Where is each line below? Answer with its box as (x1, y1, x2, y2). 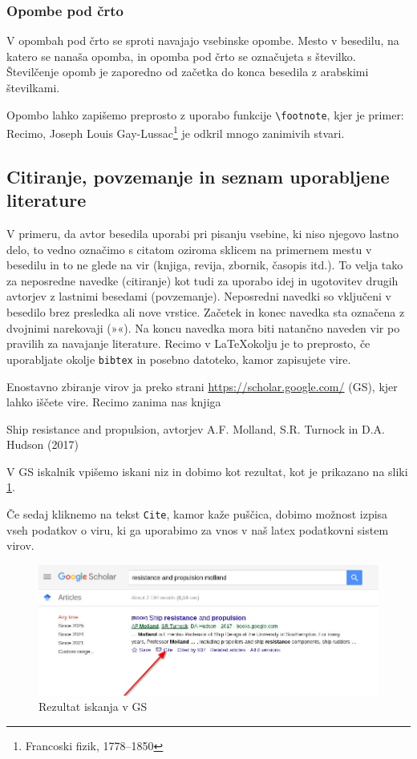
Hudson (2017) (6, 436, 79, 453)
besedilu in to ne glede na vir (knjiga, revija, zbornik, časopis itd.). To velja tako (6, 256, 403, 273)
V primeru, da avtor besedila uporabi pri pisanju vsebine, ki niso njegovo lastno (6, 225, 399, 242)
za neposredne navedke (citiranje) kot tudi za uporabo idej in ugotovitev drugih (6, 272, 399, 289)
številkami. (6, 79, 60, 95)
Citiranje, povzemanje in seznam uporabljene (6, 164, 390, 188)
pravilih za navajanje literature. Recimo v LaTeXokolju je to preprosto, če (6, 335, 370, 352)
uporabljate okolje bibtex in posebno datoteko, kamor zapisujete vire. (6, 350, 351, 367)
